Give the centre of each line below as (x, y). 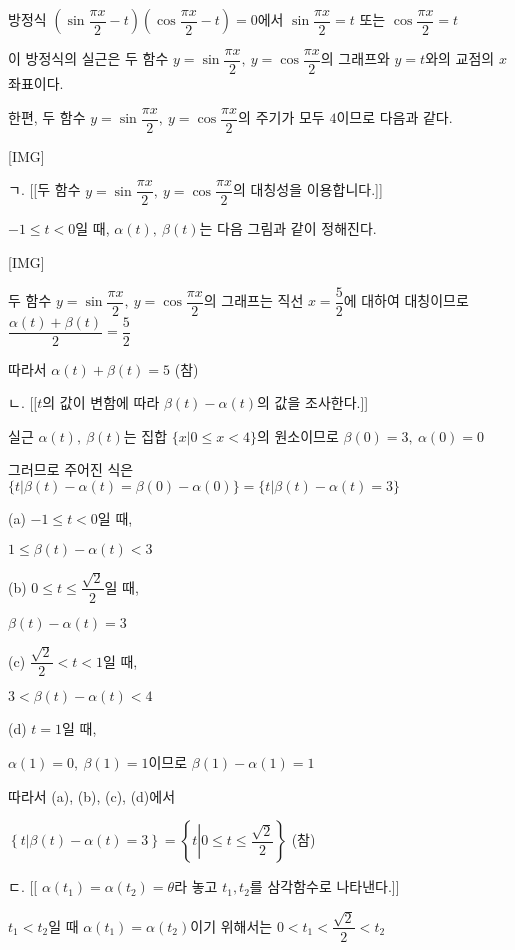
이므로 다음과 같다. (394, 117)
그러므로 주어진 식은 (71, 469)
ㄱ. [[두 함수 (44, 189)
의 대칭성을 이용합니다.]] (308, 189)
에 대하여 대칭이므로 (406, 300)
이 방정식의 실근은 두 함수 (88, 58)
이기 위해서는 (231, 925)
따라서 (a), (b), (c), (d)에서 (92, 795)
